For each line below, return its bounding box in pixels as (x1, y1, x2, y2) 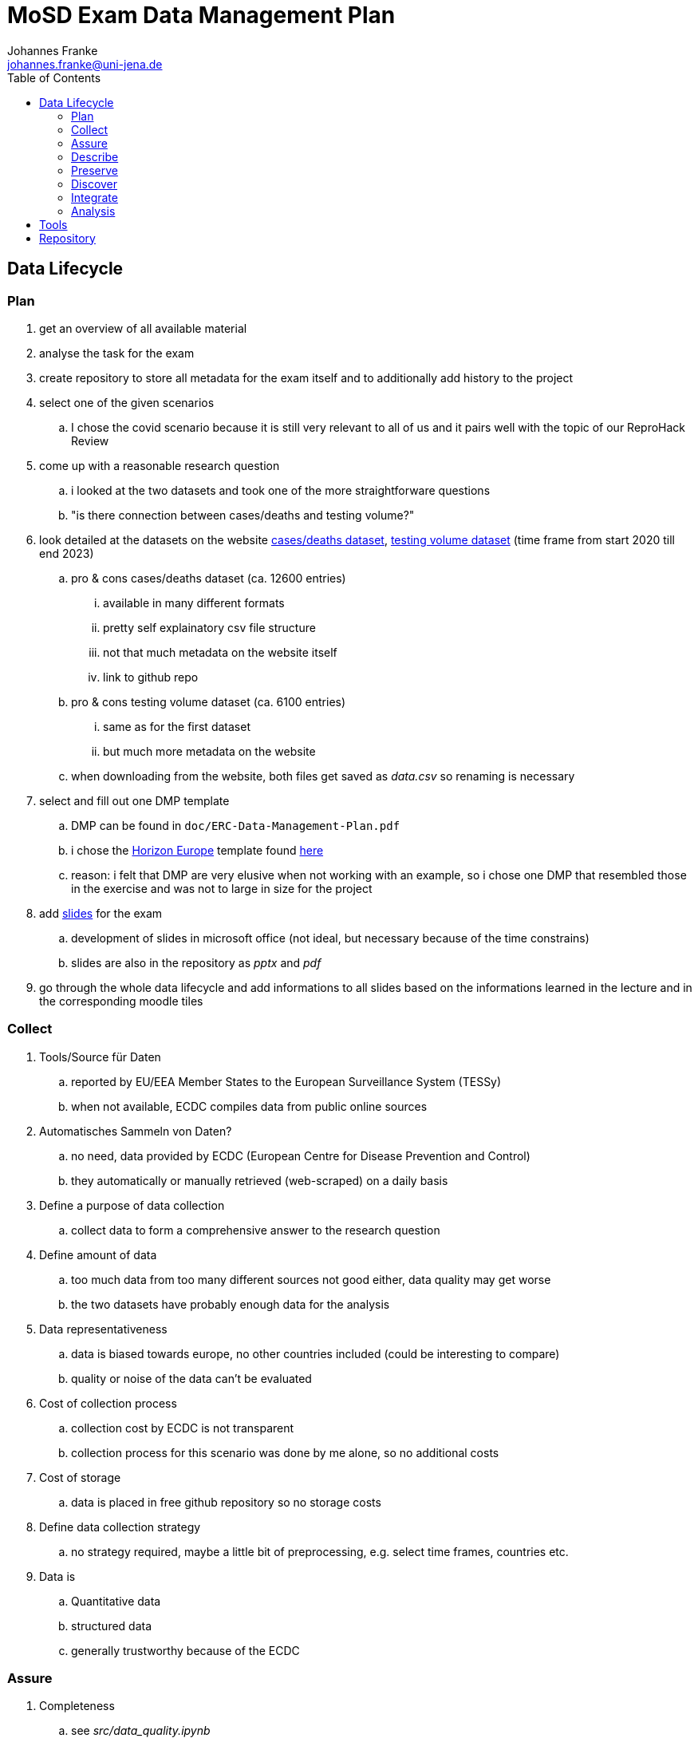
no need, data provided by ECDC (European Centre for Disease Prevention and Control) (71, 1148, 530, 1163)
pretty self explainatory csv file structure (103, 620, 316, 634)
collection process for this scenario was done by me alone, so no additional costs (71, 1445, 499, 1460)
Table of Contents (7, 70, 101, 85)
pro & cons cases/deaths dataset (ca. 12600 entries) (71, 571, 346, 585)
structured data (71, 1618, 152, 1633)
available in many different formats (103, 595, 285, 610)
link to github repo (103, 670, 199, 684)
